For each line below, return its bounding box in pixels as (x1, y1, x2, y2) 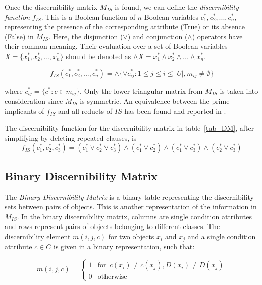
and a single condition (187, 231, 256, 241)
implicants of (5, 105, 44, 116)
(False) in (5, 31, 34, 41)
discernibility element (5, 231, 71, 241)
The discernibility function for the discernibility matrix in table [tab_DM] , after (5, 123, 254, 133)
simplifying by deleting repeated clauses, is (5, 132, 137, 143)
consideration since (5, 96, 63, 106)
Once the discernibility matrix (5, 2, 98, 12)
